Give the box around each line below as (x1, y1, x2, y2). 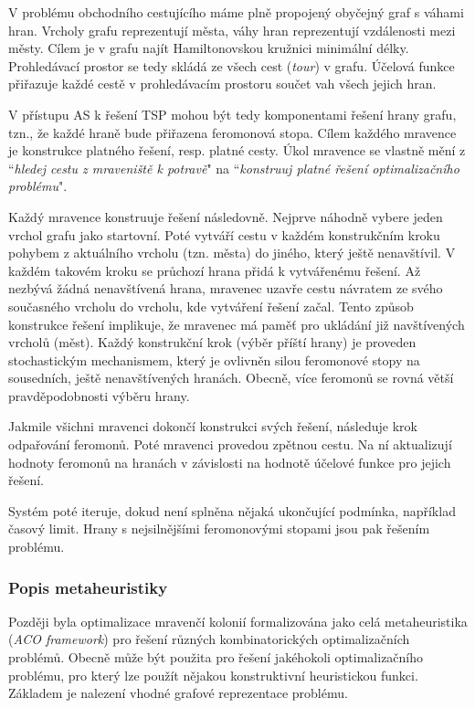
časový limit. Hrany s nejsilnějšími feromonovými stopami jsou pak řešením (8, 519, 430, 538)
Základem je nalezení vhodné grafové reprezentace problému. (8, 683, 348, 703)
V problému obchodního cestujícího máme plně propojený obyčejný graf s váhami (8, 3, 464, 21)
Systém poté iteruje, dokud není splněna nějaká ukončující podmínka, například (8, 501, 456, 520)
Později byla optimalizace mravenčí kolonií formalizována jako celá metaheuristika (8, 611, 468, 630)
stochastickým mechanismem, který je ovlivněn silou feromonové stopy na (8, 350, 420, 369)
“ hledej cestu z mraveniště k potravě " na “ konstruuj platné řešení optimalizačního (8, 158, 459, 177)
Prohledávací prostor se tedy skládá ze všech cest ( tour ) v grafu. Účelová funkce (8, 56, 455, 75)
